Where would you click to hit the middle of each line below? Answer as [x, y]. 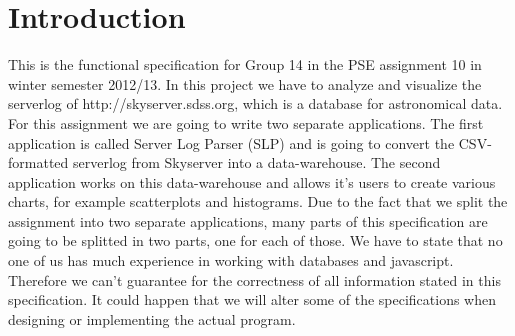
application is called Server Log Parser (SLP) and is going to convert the [231, 142]
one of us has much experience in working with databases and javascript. [231, 260]
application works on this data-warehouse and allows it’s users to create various [252, 181]
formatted [38, 162]
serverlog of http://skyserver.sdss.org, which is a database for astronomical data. [255, 103]
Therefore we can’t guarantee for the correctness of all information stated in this [254, 279]
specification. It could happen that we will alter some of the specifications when [252, 299]
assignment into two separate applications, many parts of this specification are [248, 220]
